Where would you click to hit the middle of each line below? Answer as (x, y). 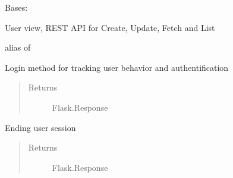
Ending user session (40, 127)
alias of (18, 47)
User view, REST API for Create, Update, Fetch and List (110, 27)
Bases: (16, 7)
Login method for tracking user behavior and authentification (117, 67)
